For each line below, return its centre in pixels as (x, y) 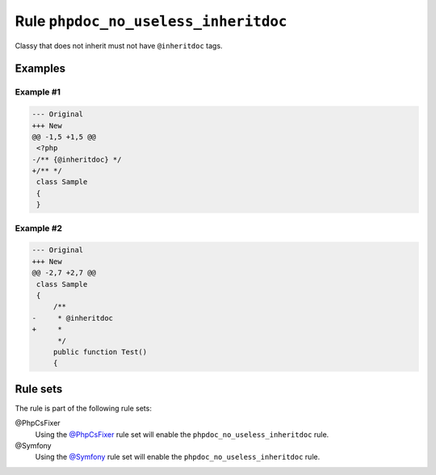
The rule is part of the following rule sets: (84, 408)
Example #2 (39, 228)
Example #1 (38, 92)
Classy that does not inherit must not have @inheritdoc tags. (119, 45)
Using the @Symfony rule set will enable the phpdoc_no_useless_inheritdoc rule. (178, 457)
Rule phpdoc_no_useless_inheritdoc (151, 21)
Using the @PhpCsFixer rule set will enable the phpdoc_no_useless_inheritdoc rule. (182, 434)
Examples (40, 69)
